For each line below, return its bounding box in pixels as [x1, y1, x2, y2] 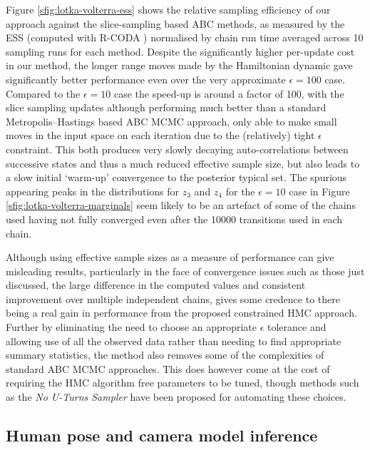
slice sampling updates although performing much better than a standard [6, 100, 327, 115]
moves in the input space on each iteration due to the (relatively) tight [6, 128, 315, 143]
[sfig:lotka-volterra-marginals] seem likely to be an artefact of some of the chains [6, 198, 356, 213]
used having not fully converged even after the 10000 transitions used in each [6, 211, 343, 226]
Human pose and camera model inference [6, 424, 318, 446]
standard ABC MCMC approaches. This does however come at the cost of [6, 361, 330, 376]
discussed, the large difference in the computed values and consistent [6, 277, 306, 292]
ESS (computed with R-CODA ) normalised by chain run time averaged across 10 [6, 30, 364, 45]
